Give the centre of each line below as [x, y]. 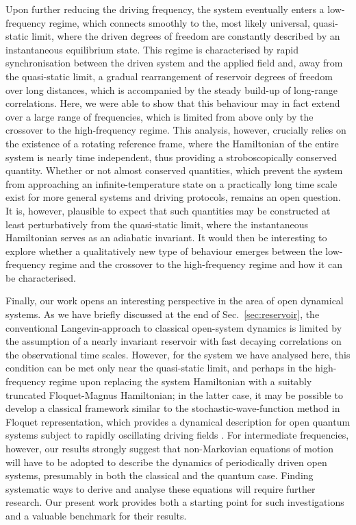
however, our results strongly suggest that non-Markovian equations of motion [170, 448]
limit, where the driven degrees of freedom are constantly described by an [186, 36]
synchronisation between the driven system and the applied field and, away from [174, 63]
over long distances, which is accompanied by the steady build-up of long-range [171, 89]
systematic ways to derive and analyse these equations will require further [161, 488]
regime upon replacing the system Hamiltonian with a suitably [180, 381]
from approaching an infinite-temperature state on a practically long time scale [171, 183]
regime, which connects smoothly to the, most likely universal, [179, 22]
